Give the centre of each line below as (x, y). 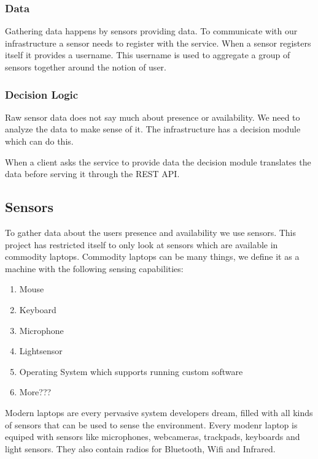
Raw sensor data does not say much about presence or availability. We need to (153, 117)
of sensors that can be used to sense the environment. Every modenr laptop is (151, 424)
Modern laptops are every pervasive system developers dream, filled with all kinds (159, 412)
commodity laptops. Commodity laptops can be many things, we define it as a (152, 256)
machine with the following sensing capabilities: (94, 268)
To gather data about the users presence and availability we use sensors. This (151, 232)
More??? (35, 392)
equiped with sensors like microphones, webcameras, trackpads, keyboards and (153, 437)
